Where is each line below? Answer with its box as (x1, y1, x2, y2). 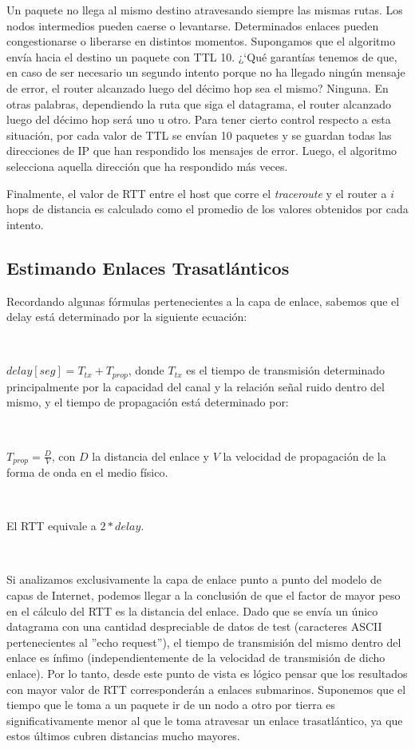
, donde (128, 362, 164, 378)
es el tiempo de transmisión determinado (186, 362, 385, 378)
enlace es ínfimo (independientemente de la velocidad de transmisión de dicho (6, 649, 385, 666)
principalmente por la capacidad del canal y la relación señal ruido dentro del (6, 378, 385, 394)
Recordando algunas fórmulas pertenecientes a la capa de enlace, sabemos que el (6, 292, 400, 309)
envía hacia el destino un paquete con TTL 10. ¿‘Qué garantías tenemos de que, (6, 48, 397, 65)
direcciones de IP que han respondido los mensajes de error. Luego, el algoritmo (6, 142, 397, 159)
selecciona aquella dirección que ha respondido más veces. (6, 157, 288, 174)
